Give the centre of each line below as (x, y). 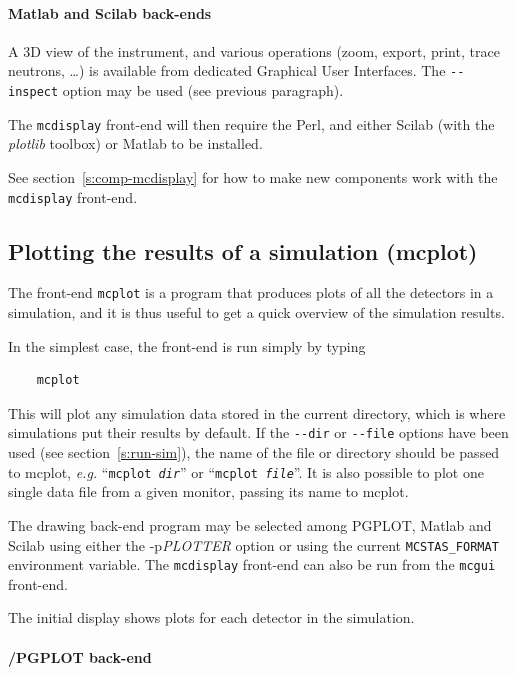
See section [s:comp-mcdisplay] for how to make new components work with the (253, 176)
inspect (33, 92)
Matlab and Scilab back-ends (110, 12)
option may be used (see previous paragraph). (203, 90)
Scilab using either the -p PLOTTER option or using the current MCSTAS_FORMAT (253, 544)
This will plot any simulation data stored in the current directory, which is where (257, 412)
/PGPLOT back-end (80, 656)
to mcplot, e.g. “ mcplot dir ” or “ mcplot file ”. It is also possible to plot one (246, 471)
